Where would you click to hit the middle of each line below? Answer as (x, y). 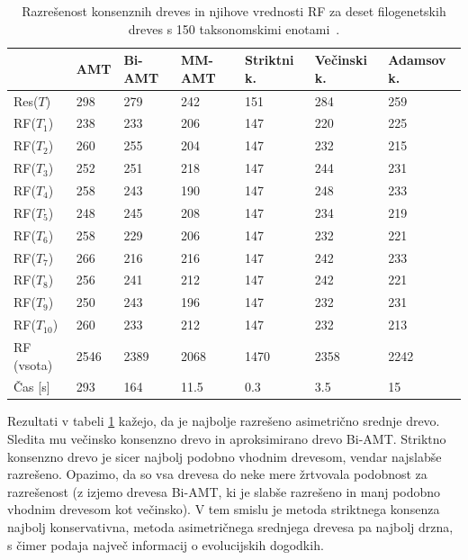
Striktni (269, 60)
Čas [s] (32, 387)
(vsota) (33, 364)
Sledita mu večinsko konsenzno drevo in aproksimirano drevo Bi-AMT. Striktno (227, 439)
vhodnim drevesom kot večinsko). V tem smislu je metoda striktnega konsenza (224, 509)
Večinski (341, 60)
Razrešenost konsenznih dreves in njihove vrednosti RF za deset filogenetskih (234, 11)
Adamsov (417, 60)
